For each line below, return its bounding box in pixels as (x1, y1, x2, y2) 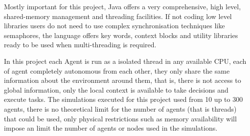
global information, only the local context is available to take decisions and (4, 84, 228, 95)
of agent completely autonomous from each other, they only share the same (4, 65, 230, 76)
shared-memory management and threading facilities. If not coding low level (4, 11, 232, 21)
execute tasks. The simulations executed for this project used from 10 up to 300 (4, 94, 243, 104)
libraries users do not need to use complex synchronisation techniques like (4, 20, 225, 31)
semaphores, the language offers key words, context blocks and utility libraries (4, 30, 238, 40)
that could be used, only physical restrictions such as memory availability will (4, 113, 237, 123)
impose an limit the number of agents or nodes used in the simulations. (4, 123, 218, 133)
